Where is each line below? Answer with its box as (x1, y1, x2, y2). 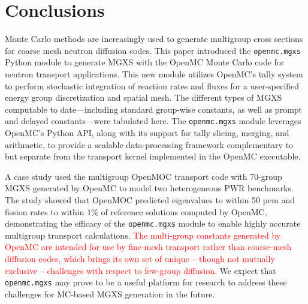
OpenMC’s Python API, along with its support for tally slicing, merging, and (5, 127, 289, 139)
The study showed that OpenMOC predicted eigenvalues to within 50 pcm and (5, 193, 295, 206)
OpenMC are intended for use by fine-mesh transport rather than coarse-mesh (5, 240, 292, 253)
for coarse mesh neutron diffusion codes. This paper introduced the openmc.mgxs (5, 44, 301, 56)
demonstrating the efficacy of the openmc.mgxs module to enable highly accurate (5, 217, 301, 230)
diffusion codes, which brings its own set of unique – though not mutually (5, 252, 275, 264)
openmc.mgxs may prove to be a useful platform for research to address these (5, 276, 287, 288)
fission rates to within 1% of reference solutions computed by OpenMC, (5, 205, 267, 218)
